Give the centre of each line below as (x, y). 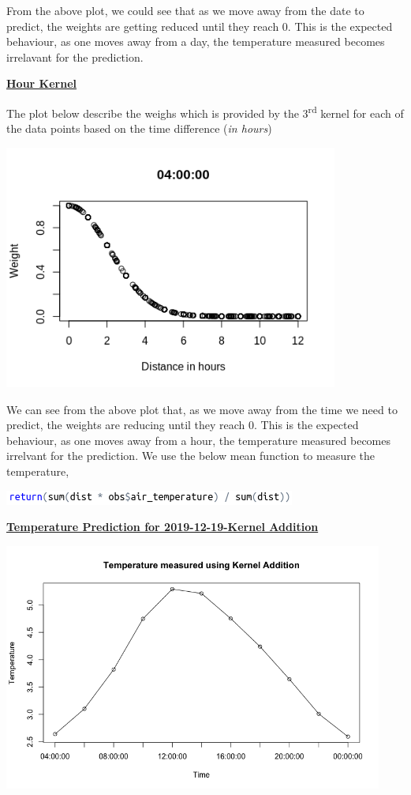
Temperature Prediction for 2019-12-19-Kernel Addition (163, 527)
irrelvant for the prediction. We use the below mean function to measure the (191, 456)
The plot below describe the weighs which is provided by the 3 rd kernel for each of (205, 111)
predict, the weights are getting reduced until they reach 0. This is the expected (200, 26)
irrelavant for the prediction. (75, 57)
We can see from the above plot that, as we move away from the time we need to (202, 409)
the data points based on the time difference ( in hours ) (139, 128)
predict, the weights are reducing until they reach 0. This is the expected (183, 425)
